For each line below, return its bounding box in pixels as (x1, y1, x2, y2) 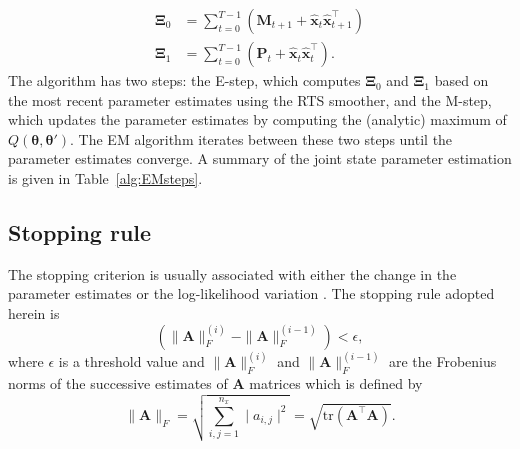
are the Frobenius (389, 351, 497, 372)
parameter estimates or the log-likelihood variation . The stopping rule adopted (8, 283, 495, 304)
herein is (8, 303, 60, 324)
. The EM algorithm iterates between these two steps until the (70, 128, 453, 149)
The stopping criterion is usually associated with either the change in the (8, 263, 457, 284)
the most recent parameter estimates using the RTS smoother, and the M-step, (8, 89, 492, 110)
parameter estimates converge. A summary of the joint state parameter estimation (8, 148, 512, 169)
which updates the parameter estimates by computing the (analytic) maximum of (8, 109, 507, 130)
